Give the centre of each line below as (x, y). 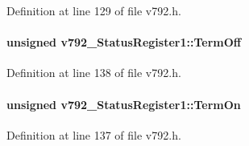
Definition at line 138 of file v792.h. (94, 73)
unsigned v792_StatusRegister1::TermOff (124, 42)
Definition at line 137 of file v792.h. (94, 134)
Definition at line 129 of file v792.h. (94, 10)
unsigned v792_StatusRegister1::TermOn (124, 104)
